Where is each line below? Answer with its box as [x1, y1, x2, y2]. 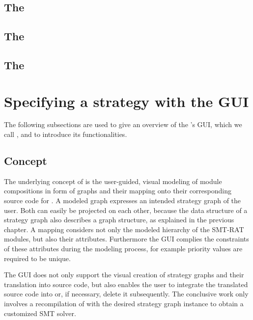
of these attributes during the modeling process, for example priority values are [4, 243, 243, 254]
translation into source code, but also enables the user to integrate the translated [4, 279, 248, 289]
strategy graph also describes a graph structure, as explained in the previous [4, 214, 234, 225]
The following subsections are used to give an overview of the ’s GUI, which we [4, 119, 242, 130]
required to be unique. [4, 253, 71, 263]
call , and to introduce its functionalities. [4, 129, 127, 139]
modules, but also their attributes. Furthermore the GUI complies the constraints [4, 234, 249, 244]
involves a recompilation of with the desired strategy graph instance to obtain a [4, 298, 244, 308]
